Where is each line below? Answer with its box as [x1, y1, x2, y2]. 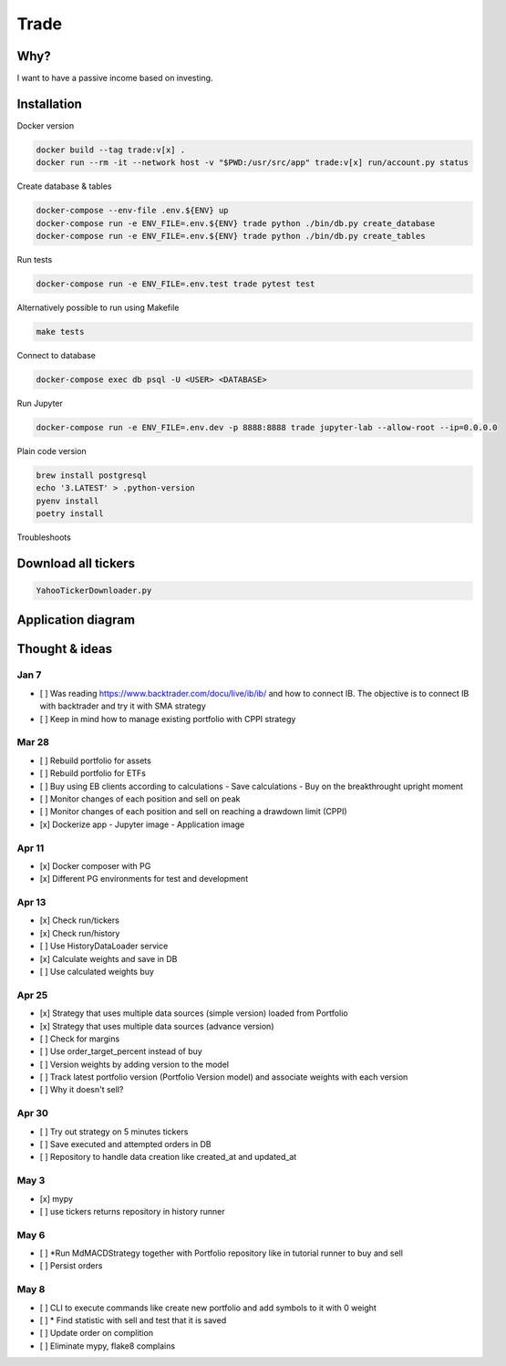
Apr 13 [16, 896, 46, 909]
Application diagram [16, 612, 136, 627]
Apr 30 [16, 1107, 49, 1120]
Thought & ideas [16, 641, 113, 657]
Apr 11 [16, 842, 45, 854]
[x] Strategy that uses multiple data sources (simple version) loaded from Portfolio [39, 1008, 348, 1019]
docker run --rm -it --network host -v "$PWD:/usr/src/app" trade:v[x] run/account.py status [36, 158, 470, 168]
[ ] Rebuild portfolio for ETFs [39, 768, 146, 779]
